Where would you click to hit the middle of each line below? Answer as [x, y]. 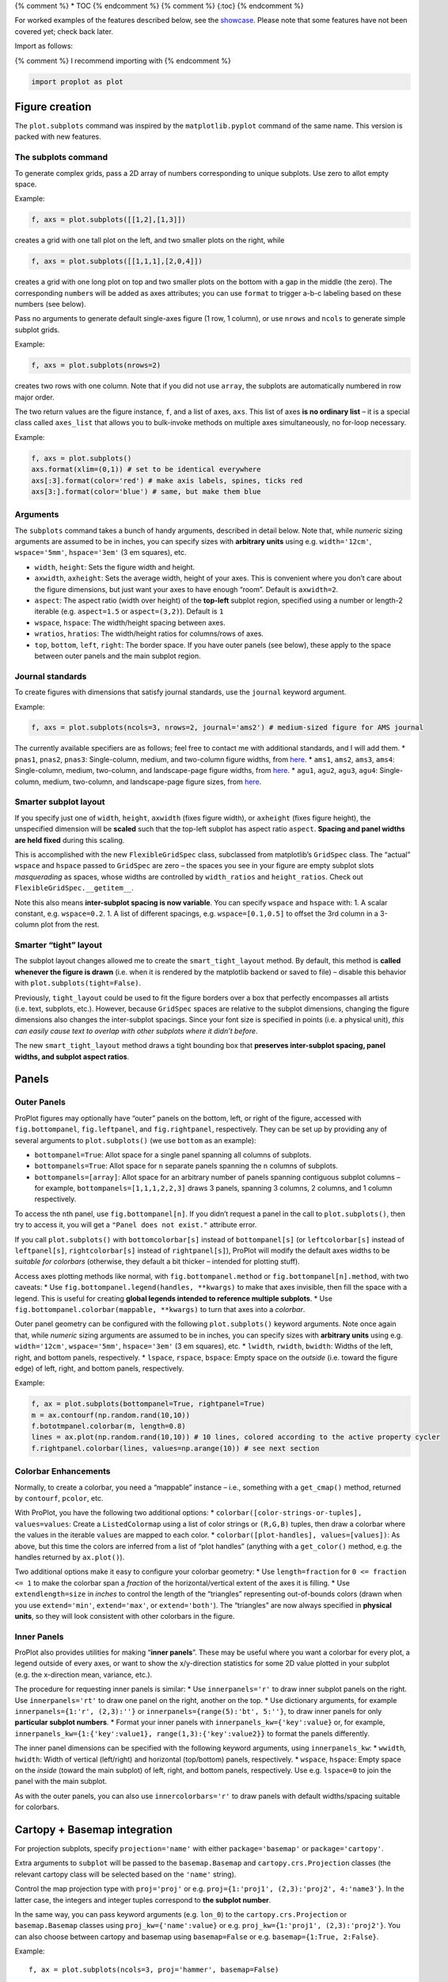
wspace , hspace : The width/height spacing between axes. [130, 622]
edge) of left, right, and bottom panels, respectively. [99, 1368]
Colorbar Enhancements [63, 1471]
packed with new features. [58, 137]
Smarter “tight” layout [59, 945]
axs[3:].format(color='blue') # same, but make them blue [146, 491]
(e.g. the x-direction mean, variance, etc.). [84, 1674]
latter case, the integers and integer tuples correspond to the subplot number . [143, 1900]
